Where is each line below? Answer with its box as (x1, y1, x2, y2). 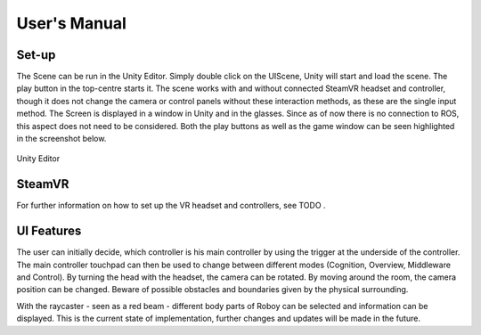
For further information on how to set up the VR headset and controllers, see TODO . (16, 200, 326, 211)
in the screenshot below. (16, 134, 107, 144)
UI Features (16, 224, 82, 239)
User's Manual (16, 13, 126, 33)
